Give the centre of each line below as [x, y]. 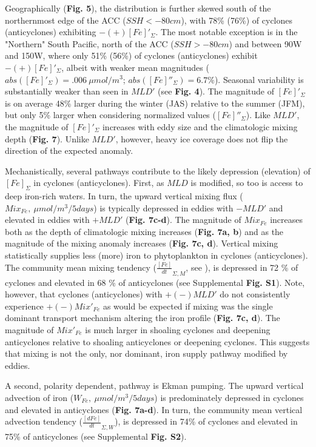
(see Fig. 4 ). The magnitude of [216, 91]
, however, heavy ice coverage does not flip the [202, 138]
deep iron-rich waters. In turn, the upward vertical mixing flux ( [124, 196]
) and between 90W [265, 43]
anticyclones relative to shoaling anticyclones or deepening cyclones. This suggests [157, 341]
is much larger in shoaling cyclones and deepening [178, 329]
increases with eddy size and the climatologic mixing [200, 126]
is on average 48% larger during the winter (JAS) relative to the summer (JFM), [155, 103]
